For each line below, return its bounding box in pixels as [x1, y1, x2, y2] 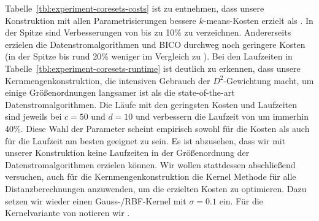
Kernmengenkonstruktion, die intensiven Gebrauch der [5, 74, 210, 87]
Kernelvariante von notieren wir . [5, 206, 130, 219]
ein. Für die [219, 194, 263, 207]
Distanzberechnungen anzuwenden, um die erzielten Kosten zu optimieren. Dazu [5, 182, 307, 195]
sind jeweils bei [5, 110, 62, 123]
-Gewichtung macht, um [223, 74, 314, 87]
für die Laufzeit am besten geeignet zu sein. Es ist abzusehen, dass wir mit [5, 134, 286, 147]
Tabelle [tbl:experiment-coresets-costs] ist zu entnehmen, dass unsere [5, 2, 264, 14]
